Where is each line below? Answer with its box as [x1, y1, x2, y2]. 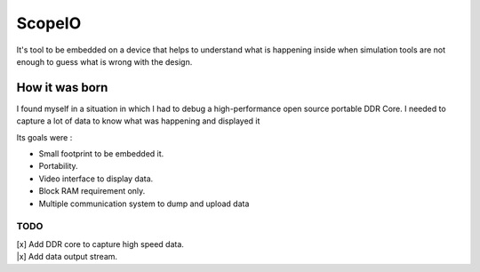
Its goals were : [16, 132, 73, 142]
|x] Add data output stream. [16, 252, 118, 262]
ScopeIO [16, 13, 82, 33]
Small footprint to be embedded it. [38, 148, 164, 159]
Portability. [38, 161, 79, 172]
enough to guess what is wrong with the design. [16, 56, 193, 67]
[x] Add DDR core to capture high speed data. [16, 238, 184, 249]
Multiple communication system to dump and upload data [38, 198, 250, 209]
